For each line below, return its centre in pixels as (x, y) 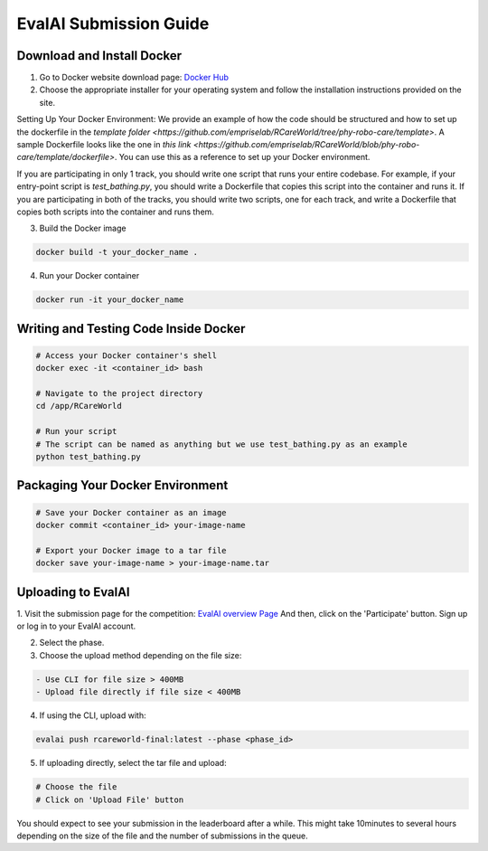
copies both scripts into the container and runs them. (115, 212)
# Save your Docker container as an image (131, 512)
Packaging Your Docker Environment (122, 485)
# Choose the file (76, 787)
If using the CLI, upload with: (93, 715)
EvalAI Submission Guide (113, 24)
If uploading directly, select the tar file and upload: (133, 763)
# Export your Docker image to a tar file (131, 550)
